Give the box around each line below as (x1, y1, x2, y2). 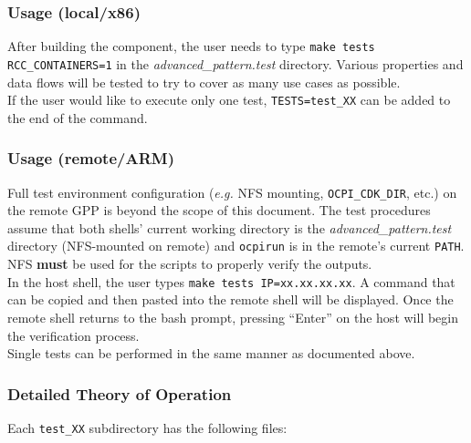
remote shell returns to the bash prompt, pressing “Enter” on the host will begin (7, 307, 459, 326)
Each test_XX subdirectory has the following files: (7, 417, 288, 437)
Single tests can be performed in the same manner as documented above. (7, 344, 415, 363)
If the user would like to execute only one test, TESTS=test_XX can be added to (7, 90, 451, 109)
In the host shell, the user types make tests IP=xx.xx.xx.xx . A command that (7, 272, 455, 291)
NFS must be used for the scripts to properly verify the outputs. (7, 254, 372, 273)
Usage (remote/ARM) (7, 147, 174, 170)
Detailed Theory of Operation (7, 382, 232, 405)
